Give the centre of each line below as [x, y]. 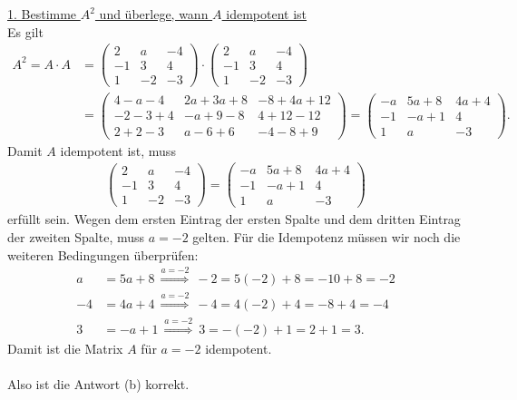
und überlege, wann [154, 14]
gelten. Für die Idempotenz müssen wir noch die [327, 236]
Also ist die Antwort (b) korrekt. [98, 383]
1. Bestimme [42, 14]
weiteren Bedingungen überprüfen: [103, 254]
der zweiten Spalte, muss [76, 236]
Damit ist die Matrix [65, 348]
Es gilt [25, 31]
